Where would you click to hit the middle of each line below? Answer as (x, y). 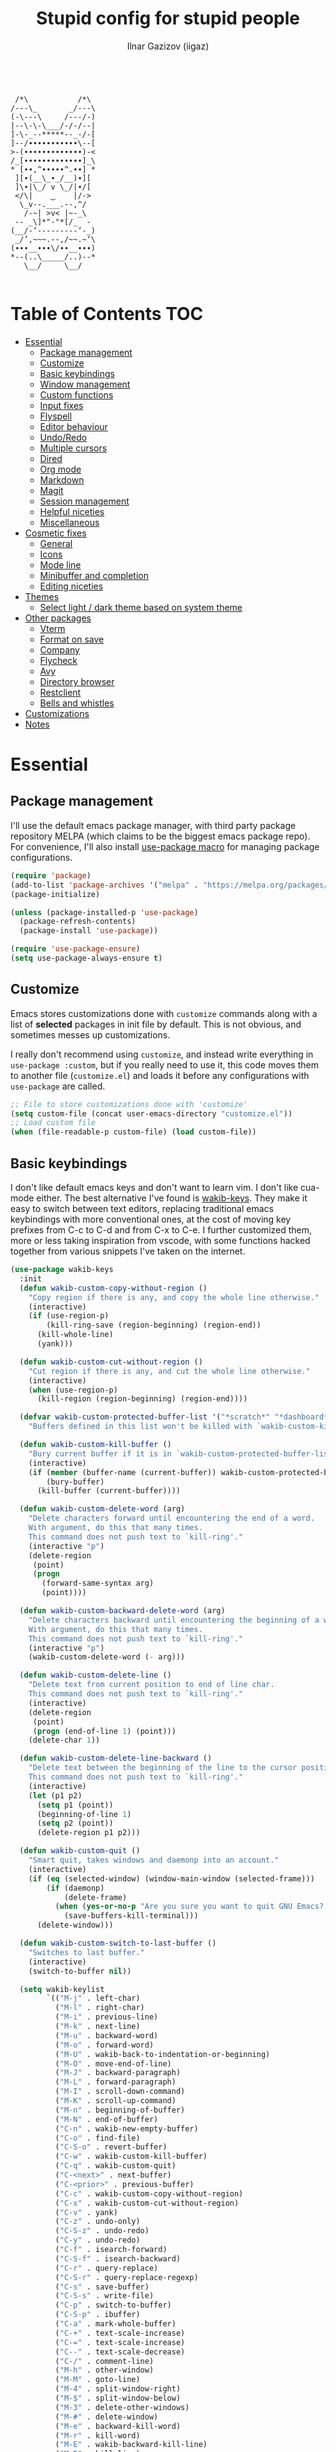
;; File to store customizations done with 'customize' (129, 1104)
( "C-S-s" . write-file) (104, 2296)
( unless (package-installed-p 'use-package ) (104, 912)
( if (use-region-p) (69, 1316)
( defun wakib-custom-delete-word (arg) (102, 1509)
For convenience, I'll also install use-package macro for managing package (165, 846)
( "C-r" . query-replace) (106, 2268)
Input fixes (61, 405)
